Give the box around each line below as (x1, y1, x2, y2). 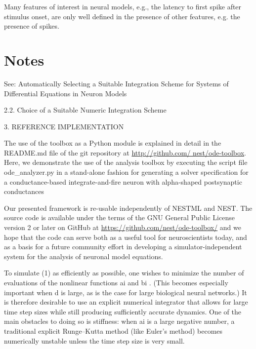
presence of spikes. (4, 21, 59, 31)
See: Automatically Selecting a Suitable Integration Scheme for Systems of (4, 78, 229, 88)
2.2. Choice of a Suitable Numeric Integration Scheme (4, 105, 167, 115)
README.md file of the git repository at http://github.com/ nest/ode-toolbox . (4, 147, 246, 157)
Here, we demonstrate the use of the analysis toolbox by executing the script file (4, 157, 248, 167)
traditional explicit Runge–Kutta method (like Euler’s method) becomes (4, 325, 223, 336)
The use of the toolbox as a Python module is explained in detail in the (4, 138, 221, 148)
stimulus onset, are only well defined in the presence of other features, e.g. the (4, 11, 240, 21)
